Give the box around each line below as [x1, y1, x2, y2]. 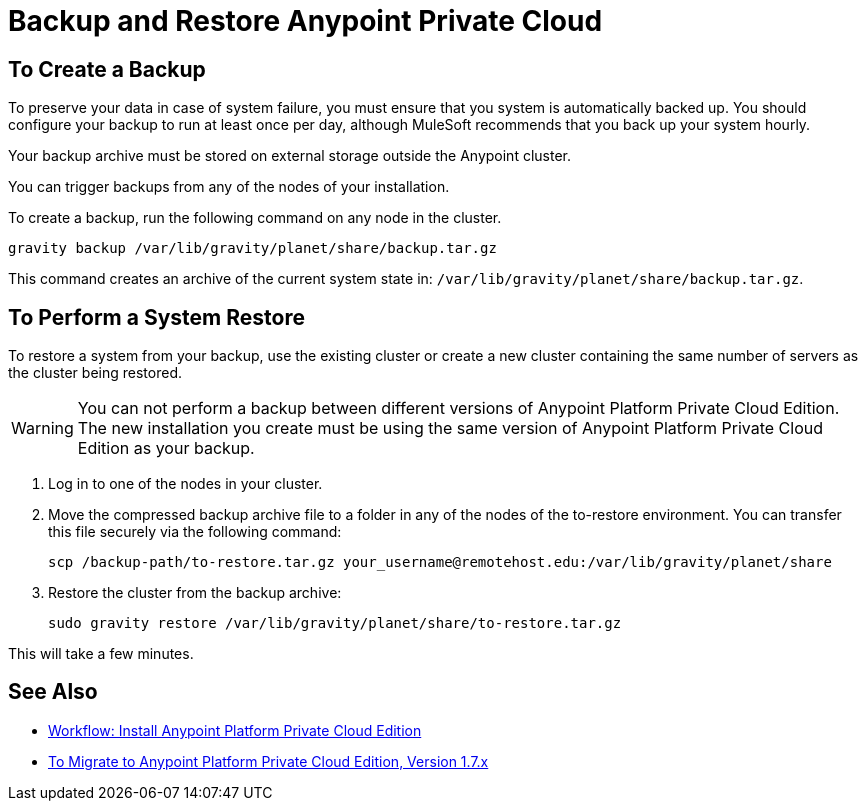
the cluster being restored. [8, 364, 182, 382]
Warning [11, 418, 74, 439]
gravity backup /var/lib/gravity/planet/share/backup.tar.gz [8, 240, 497, 257]
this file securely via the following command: [48, 523, 342, 541]
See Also [8, 679, 98, 705]
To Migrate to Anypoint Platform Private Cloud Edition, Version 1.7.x [48, 752, 489, 770]
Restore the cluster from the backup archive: [48, 584, 342, 602]
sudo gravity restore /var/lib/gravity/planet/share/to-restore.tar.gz [48, 615, 622, 632]
